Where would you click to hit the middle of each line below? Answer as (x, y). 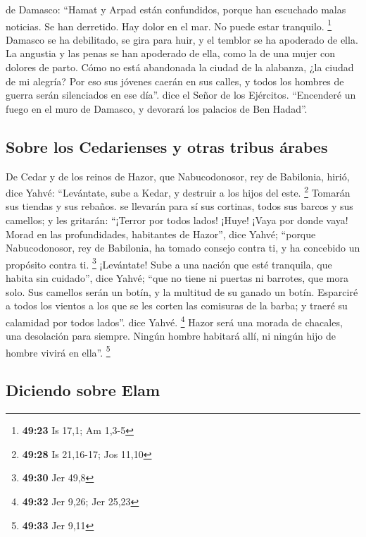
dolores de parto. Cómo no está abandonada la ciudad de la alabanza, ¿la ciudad (180, 67)
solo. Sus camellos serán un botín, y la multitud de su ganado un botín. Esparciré (182, 291)
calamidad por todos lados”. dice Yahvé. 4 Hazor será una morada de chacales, (174, 321)
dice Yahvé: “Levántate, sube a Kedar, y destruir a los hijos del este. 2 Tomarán (178, 191)
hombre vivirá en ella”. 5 (58, 351)
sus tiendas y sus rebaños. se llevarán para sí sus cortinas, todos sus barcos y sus (179, 206)
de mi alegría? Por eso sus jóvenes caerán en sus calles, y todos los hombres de (175, 81)
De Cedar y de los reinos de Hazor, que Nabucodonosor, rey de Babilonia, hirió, (178, 176)
